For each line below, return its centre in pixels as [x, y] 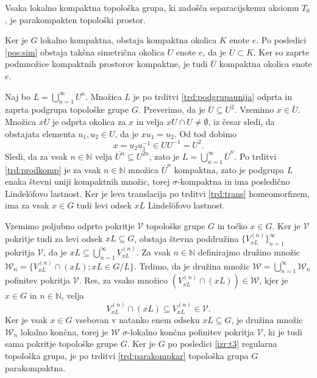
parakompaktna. [35, 367]
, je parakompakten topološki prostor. [75, 19]
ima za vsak [27, 205]
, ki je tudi [283, 331]
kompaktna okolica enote [265, 64]
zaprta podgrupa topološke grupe [67, 109]
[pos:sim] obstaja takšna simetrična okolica [85, 52]
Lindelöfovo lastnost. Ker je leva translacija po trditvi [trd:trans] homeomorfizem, [157, 193]
